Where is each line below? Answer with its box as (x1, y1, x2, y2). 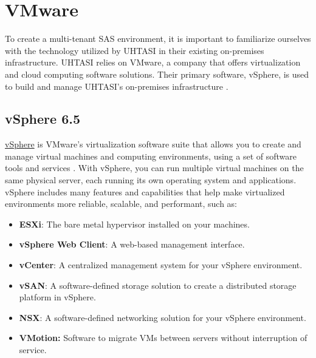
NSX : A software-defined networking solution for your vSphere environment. (19, 311, 306, 323)
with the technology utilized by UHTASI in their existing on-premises (5, 44, 264, 56)
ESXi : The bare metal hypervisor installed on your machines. (19, 217, 250, 230)
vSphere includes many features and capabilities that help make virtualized (5, 185, 285, 198)
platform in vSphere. (19, 291, 96, 303)
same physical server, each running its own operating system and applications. (5, 174, 297, 186)
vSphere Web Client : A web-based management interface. (19, 238, 245, 251)
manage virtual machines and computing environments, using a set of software (5, 149, 297, 162)
